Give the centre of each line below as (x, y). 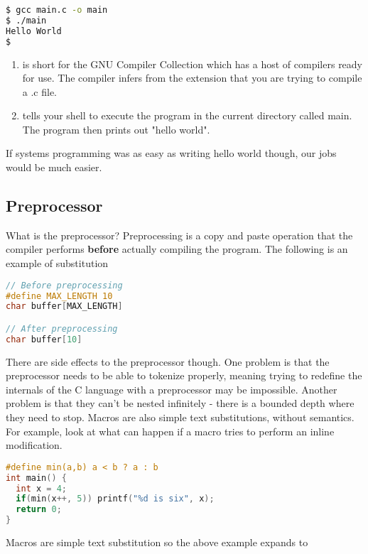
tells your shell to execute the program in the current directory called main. (187, 115)
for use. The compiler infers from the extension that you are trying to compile (192, 78)
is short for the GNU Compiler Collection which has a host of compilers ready (193, 64)
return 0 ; (39, 510)
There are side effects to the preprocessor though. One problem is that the (168, 361)
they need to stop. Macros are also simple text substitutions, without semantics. (180, 417)
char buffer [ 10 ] (44, 339)
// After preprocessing (62, 328)
